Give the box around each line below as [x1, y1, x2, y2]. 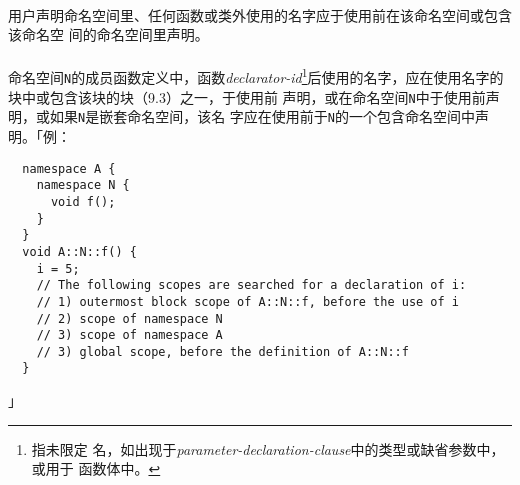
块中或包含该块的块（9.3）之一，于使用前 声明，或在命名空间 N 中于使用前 [8, 86, 486, 107]
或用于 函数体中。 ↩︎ [31, 458, 161, 479]
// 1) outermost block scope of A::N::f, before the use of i [36, 294, 460, 309]
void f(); [50, 194, 116, 209]
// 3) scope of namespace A [36, 328, 223, 343]
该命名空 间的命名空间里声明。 [8, 24, 209, 45]
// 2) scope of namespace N [36, 311, 223, 326]
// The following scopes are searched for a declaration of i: [36, 278, 467, 293]
